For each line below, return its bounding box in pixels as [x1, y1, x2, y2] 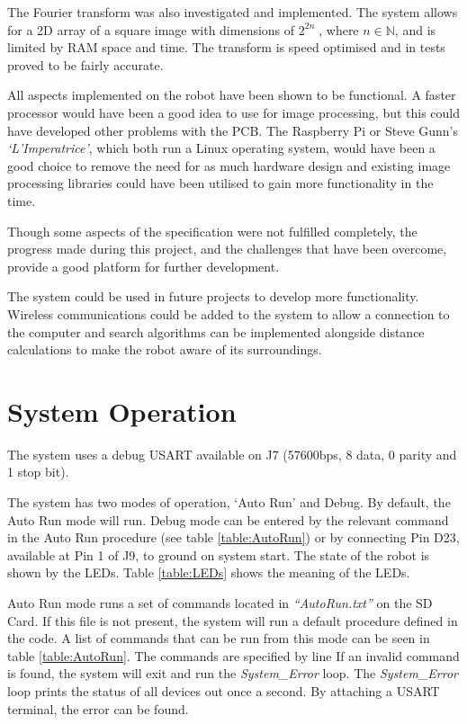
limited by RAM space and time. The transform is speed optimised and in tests [7, 38, 445, 57]
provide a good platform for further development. [7, 256, 280, 275]
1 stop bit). [7, 462, 69, 481]
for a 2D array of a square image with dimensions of [7, 20, 295, 39]
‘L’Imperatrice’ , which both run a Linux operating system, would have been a [7, 139, 436, 157]
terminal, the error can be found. [7, 699, 189, 718]
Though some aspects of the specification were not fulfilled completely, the [7, 221, 418, 240]
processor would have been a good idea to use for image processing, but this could [7, 103, 461, 121]
